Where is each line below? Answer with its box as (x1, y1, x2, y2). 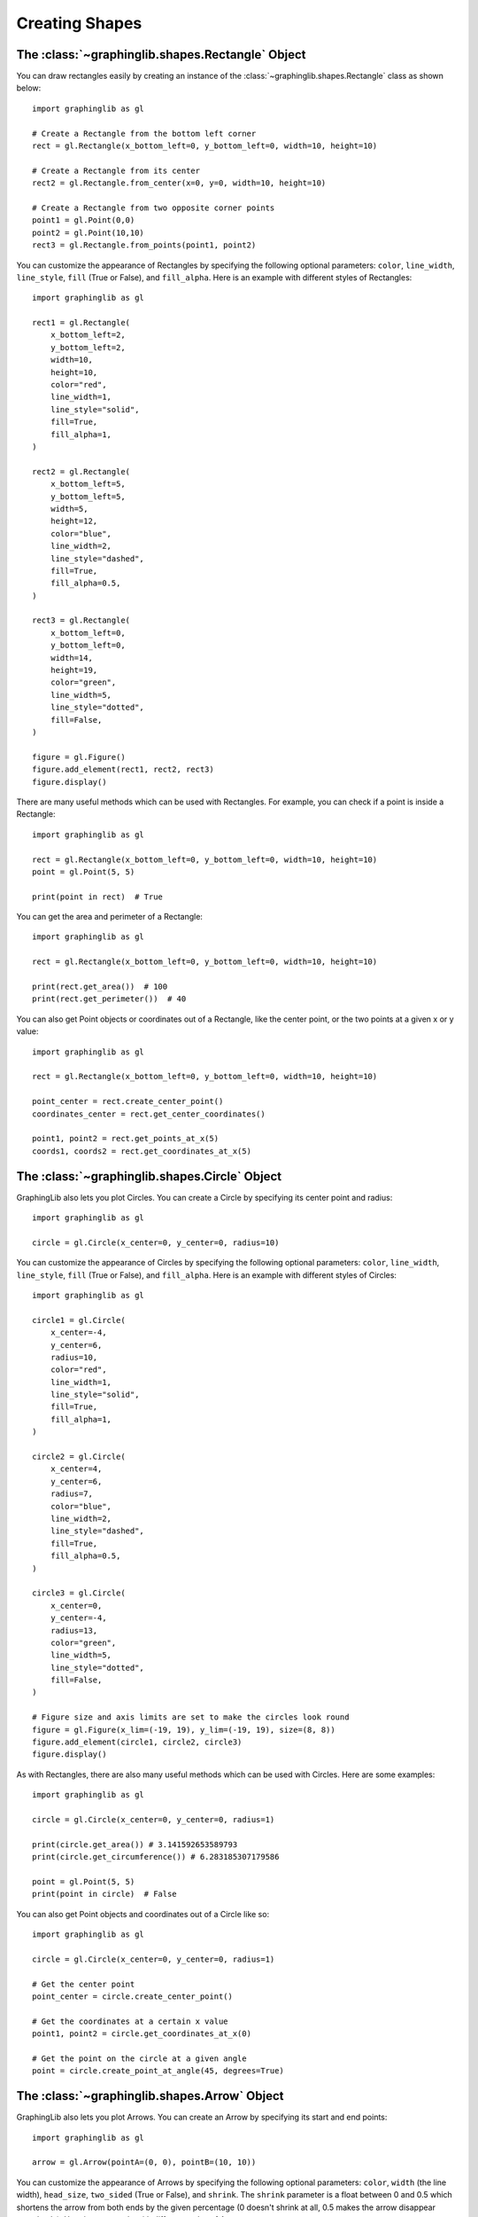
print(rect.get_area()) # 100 (32, 982, 168, 992)
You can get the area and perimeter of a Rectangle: (16, 912, 204, 922)
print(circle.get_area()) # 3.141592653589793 (32, 1839, 238, 1849)
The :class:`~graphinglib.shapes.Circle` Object (16, 1169, 282, 1184)
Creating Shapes (16, 13, 143, 33)
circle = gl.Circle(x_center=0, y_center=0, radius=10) (32, 1237, 280, 1248)
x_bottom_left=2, (50, 330, 126, 341)
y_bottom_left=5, (50, 491, 126, 501)
